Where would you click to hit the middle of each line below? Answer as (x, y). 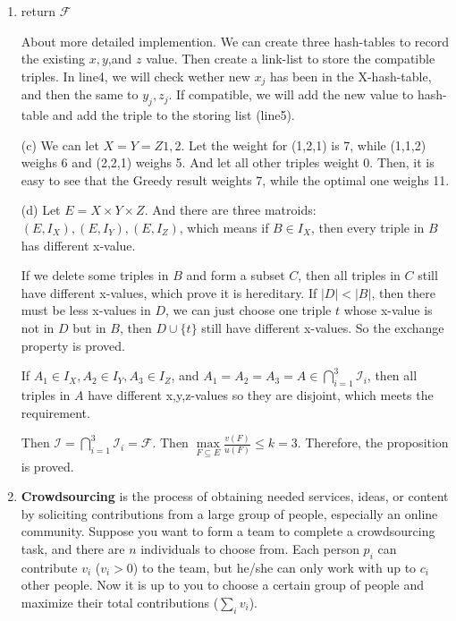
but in (89, 327)
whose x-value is (388, 310)
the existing (53, 59)
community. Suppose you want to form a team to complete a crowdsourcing (228, 531)
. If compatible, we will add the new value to (291, 94)
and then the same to (80, 94)
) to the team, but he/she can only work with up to (274, 567)
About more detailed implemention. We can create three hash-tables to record (235, 41)
